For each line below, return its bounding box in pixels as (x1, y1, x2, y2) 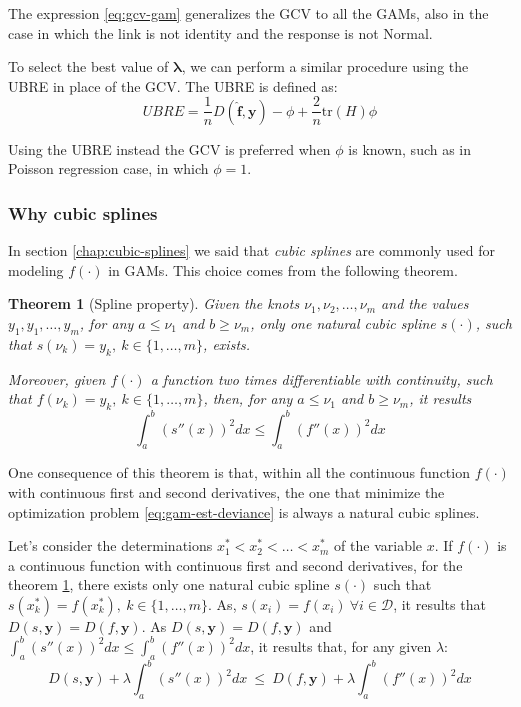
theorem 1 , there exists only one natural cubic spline (8, 574, 330, 595)
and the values (381, 293, 469, 314)
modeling (8, 259, 64, 280)
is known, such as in (348, 138, 472, 159)
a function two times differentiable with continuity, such (150, 368, 493, 389)
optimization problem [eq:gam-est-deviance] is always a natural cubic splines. (8, 501, 480, 522)
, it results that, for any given (250, 635, 432, 656)
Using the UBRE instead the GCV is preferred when (8, 138, 331, 159)
